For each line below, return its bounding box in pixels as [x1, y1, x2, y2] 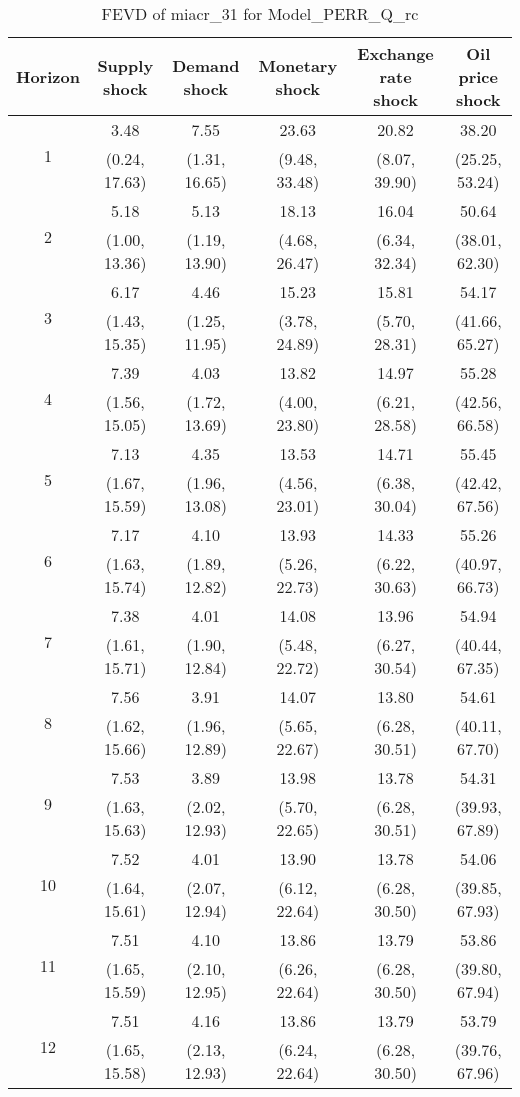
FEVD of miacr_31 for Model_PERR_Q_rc [101, 2, 419, 25]
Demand [172, 53, 240, 77]
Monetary [258, 53, 338, 77]
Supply [97, 53, 154, 77]
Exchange [357, 42, 434, 65]
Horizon [16, 65, 80, 88]
